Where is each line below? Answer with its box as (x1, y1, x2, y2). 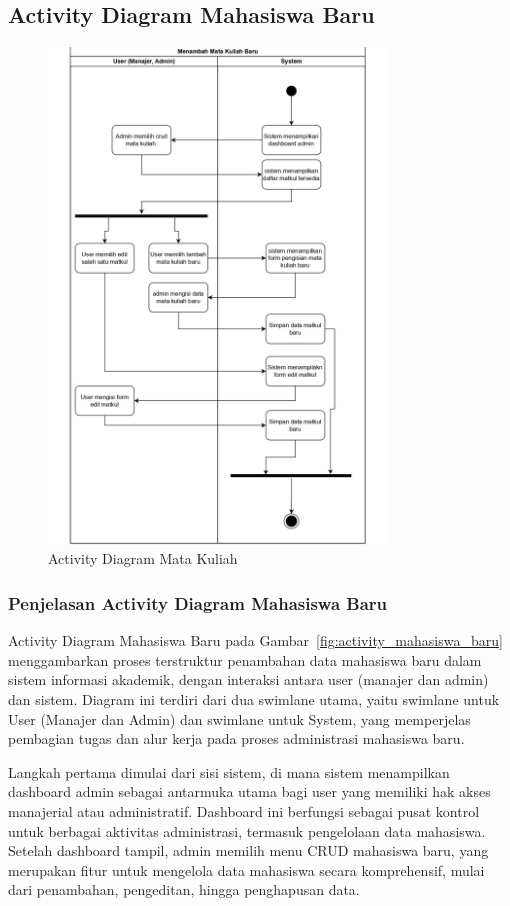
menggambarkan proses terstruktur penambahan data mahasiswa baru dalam (8, 649, 482, 670)
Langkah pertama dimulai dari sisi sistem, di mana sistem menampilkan (8, 761, 450, 782)
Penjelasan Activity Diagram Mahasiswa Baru (8, 590, 388, 615)
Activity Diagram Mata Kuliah (48, 548, 238, 569)
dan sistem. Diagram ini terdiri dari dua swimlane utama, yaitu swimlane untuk (8, 688, 500, 709)
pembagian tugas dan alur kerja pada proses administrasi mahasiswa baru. (8, 728, 465, 749)
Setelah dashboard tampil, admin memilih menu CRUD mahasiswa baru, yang (8, 840, 489, 861)
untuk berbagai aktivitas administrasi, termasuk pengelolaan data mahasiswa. (8, 820, 486, 841)
